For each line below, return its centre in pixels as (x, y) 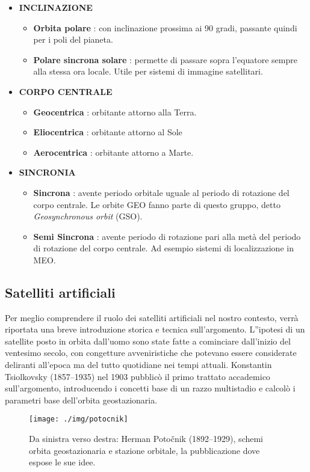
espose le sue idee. (62, 462)
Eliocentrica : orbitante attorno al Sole (108, 132)
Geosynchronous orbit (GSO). (88, 216)
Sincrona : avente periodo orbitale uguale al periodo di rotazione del (161, 192)
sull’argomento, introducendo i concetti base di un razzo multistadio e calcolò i (150, 388)
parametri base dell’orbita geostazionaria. (81, 400)
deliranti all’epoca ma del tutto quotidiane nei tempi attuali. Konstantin (138, 365)
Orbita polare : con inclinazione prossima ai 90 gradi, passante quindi (165, 27)
